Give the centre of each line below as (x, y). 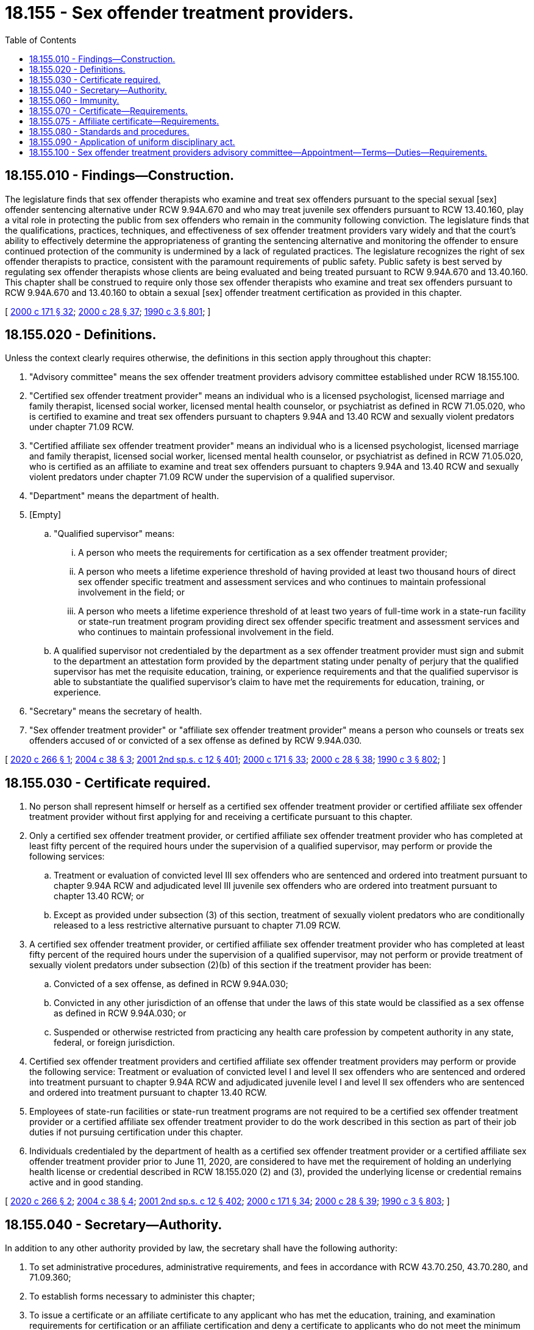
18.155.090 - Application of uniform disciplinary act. (132, 142)
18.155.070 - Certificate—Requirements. (109, 110)
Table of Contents (41, 40)
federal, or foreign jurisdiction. (114, 1043)
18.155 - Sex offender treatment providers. (180, 13)
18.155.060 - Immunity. (74, 100)
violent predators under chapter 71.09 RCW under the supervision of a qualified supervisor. (212, 477)
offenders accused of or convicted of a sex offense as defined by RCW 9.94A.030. (196, 741)
